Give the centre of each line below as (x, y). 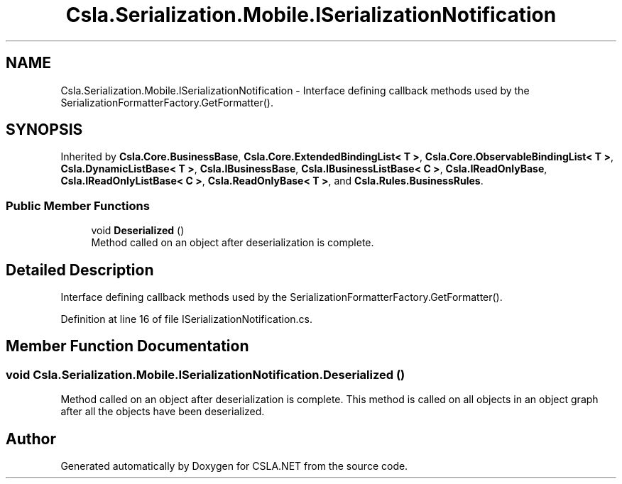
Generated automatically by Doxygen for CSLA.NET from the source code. (234, 466)
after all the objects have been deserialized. (163, 412)
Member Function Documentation (127, 346)
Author (31, 439)
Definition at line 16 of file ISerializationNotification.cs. (187, 319)
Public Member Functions (78, 205)
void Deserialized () (138, 231)
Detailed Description (80, 270)
